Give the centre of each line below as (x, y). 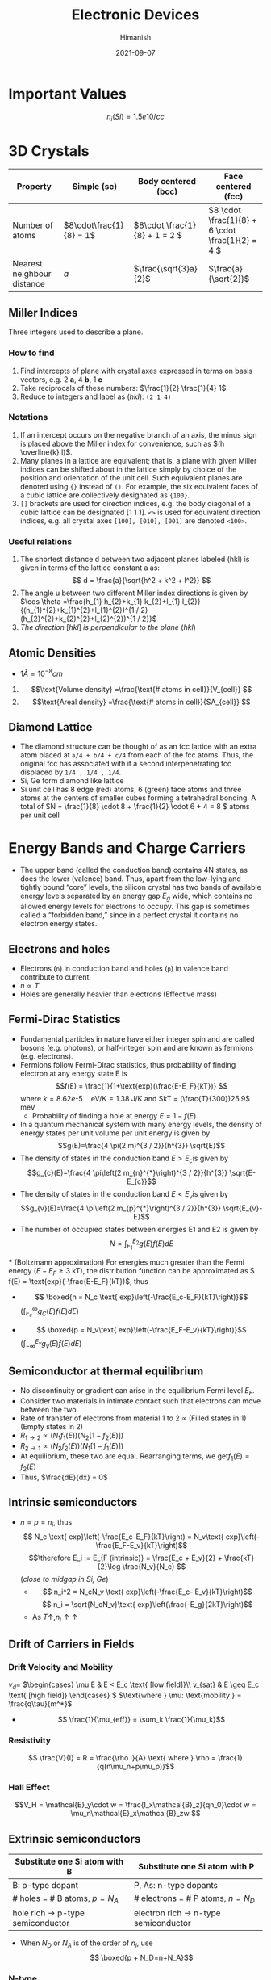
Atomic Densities (52, 653)
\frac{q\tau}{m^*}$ (40, 1703)
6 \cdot (222, 230)
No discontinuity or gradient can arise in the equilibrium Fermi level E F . (138, 1391)
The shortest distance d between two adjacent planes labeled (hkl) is (135, 560)
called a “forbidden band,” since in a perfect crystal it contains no (129, 915)
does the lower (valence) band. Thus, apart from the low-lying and (131, 879)
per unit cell (40, 815)
